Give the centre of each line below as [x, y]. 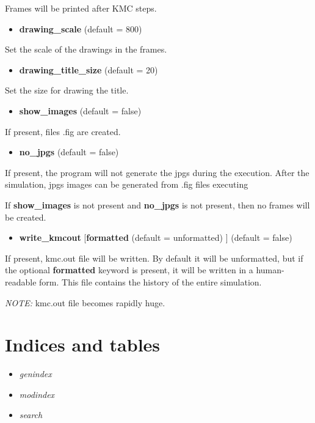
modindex [37, 394]
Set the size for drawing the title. [67, 90]
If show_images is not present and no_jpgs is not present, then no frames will [157, 204]
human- [270, 270]
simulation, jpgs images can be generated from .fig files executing [127, 184]
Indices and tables [83, 344]
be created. [26, 217]
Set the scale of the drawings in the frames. [86, 49]
